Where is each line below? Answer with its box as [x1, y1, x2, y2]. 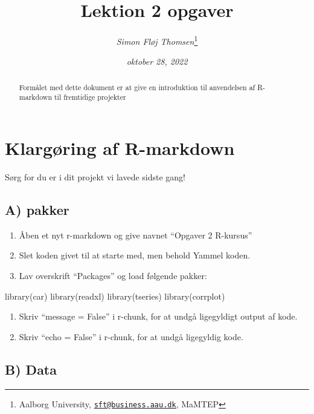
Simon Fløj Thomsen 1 [116, 33, 198, 47]
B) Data [5, 360, 57, 378]
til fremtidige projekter [54, 92, 126, 102]
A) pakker [5, 200, 69, 218]
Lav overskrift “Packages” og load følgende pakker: [19, 269, 207, 281]
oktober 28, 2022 [126, 55, 188, 68]
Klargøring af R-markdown [5, 136, 235, 160]
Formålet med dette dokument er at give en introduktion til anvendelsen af [19, 82, 255, 92]
